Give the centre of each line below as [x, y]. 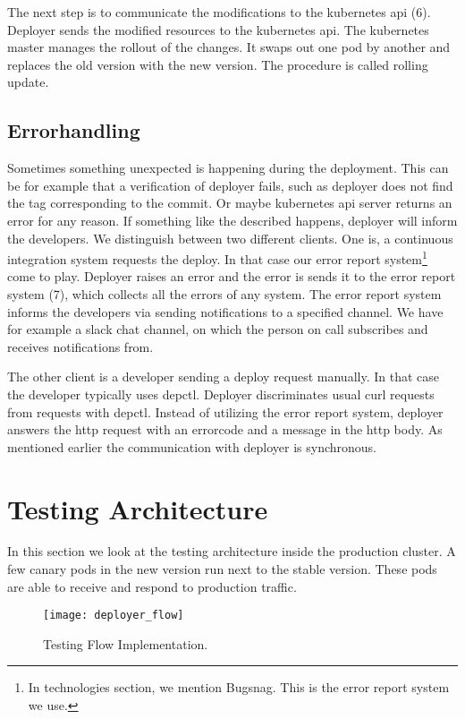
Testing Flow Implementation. [126, 643]
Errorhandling [74, 130]
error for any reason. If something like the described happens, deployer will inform [232, 220]
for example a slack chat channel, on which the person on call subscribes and [218, 329]
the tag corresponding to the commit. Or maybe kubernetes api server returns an [230, 203]
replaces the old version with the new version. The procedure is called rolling [218, 64]
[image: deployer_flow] [114, 616]
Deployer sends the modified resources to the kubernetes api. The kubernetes [218, 29]
